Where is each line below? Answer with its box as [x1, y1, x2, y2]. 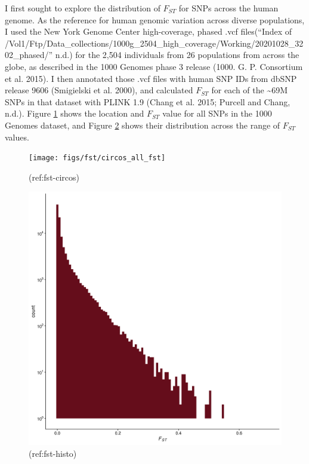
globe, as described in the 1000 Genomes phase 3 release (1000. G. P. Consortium [5, 60, 303, 72]
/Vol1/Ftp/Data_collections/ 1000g [5, 36, 134, 49]
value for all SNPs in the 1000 [162, 107, 272, 120]
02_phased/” [5, 48, 53, 61]
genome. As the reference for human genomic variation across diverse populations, [5, 13, 305, 26]
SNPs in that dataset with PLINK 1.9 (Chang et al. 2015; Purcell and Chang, [5, 95, 291, 108]
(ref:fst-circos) [29, 170, 80, 183]
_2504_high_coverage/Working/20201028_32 [134, 36, 304, 49]
